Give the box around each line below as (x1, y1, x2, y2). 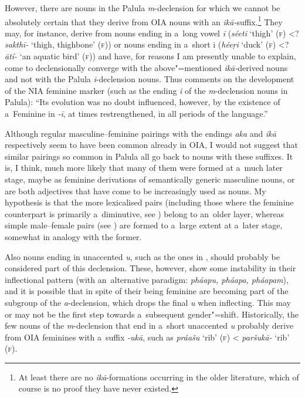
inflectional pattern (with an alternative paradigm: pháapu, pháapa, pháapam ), (5, 273, 289, 285)
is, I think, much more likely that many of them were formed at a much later (5, 161, 283, 174)
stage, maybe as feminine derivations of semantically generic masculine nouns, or (5, 173, 295, 185)
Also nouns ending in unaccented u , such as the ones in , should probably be (5, 250, 280, 262)
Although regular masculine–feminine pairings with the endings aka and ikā (5, 127, 276, 139)
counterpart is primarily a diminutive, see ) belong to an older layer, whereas (5, 207, 284, 220)
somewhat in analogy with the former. (5, 230, 142, 242)
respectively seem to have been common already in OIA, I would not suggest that (5, 139, 299, 151)
